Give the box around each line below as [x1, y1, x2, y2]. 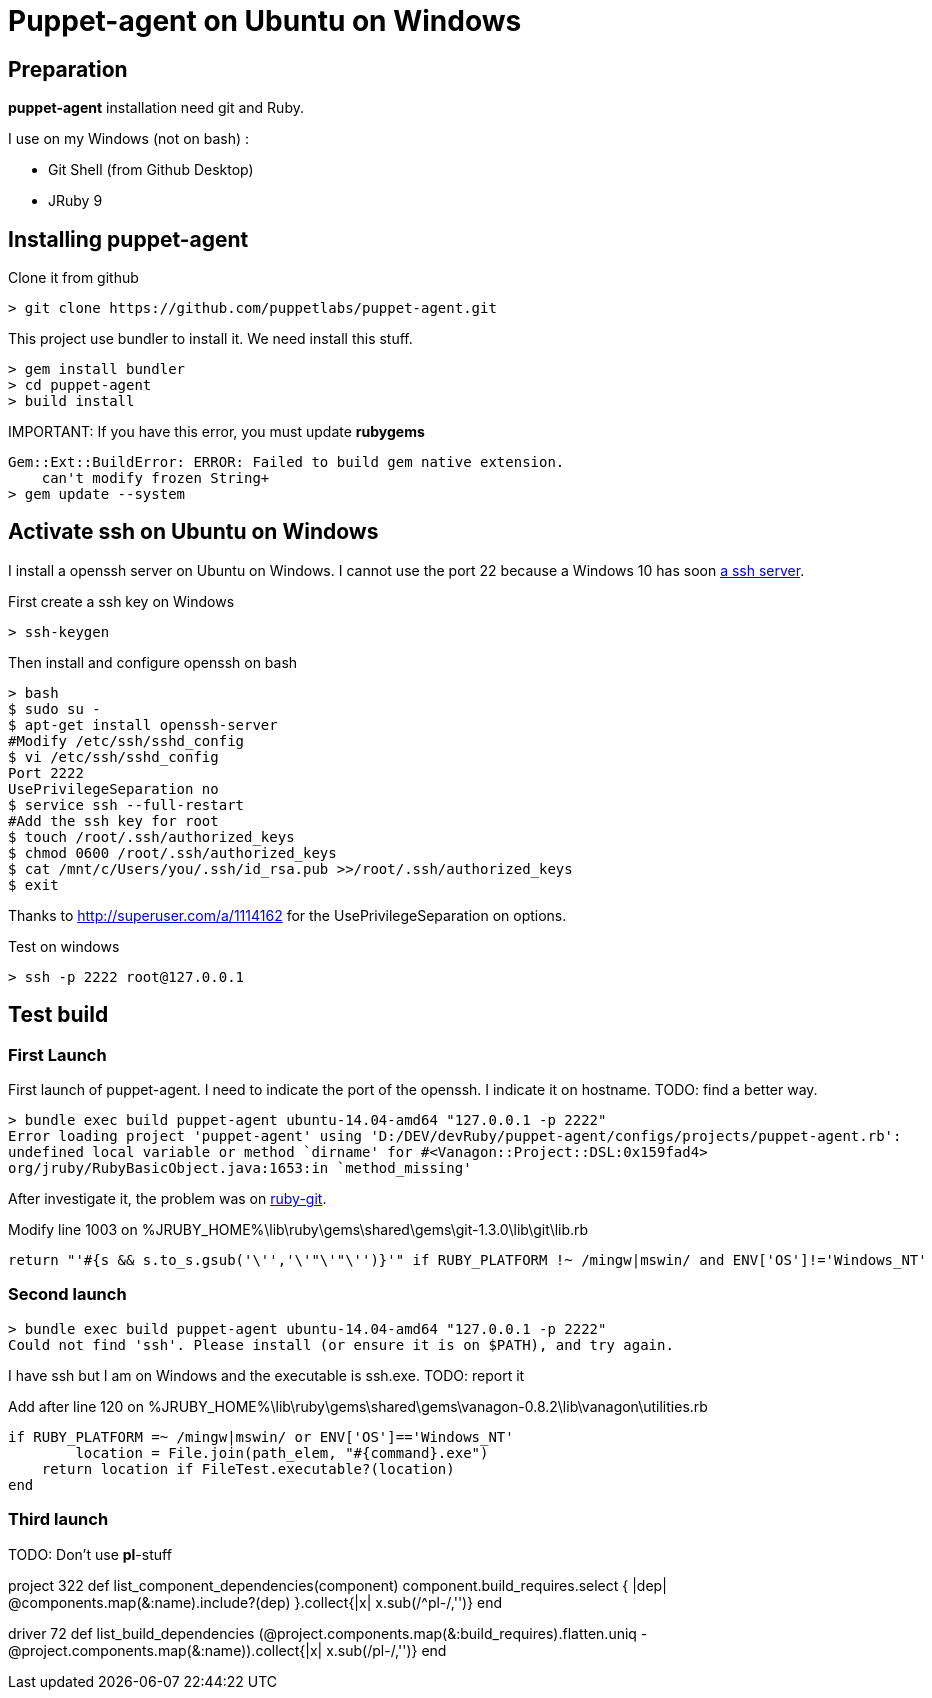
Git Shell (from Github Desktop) [48, 161, 254, 179]
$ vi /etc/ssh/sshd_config [8, 748, 219, 765]
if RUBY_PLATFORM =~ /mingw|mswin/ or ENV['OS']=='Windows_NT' [8, 1428, 514, 1445]
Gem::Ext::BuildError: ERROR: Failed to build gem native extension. [8, 454, 565, 471]
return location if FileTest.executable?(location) [41, 1460, 455, 1477]
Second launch [8, 1284, 127, 1305]
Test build [8, 1002, 109, 1028]
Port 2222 [8, 764, 84, 781]
